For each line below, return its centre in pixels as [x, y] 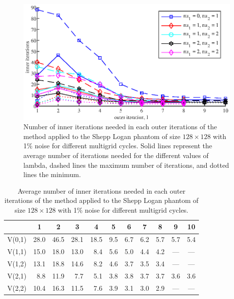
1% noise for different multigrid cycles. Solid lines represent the [118, 146]
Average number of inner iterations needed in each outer [102, 190]
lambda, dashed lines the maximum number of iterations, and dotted [126, 165]
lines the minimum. [52, 174]
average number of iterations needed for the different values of [116, 155]
